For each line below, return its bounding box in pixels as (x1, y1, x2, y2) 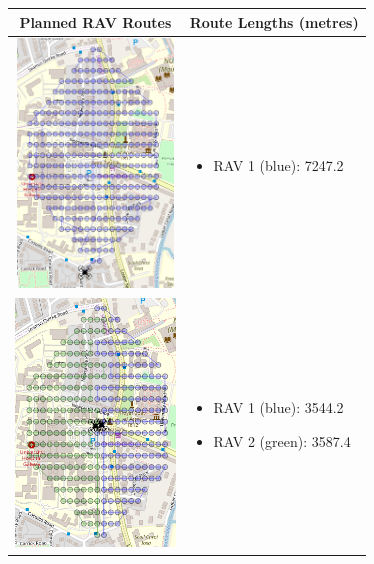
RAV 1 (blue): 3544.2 (213, 397, 344, 418)
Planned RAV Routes (19, 11, 172, 32)
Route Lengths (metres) (189, 11, 359, 32)
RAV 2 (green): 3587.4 (213, 430, 351, 451)
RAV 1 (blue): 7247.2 (213, 154, 344, 175)
